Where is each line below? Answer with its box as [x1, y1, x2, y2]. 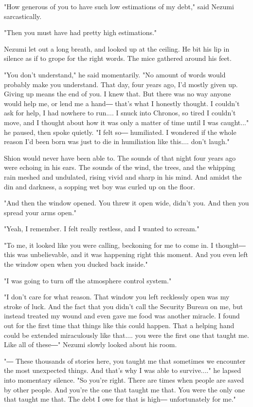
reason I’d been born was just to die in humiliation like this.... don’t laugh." [4, 136, 230, 147]
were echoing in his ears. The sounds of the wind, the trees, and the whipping [4, 162, 235, 172]
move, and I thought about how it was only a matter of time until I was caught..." [4, 117, 249, 127]
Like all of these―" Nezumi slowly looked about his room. [4, 339, 177, 350]
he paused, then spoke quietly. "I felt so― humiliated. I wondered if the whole [4, 127, 236, 137]
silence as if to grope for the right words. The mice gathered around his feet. [4, 53, 232, 63]
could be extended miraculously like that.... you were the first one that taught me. [4, 330, 249, 340]
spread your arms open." [4, 207, 77, 217]
